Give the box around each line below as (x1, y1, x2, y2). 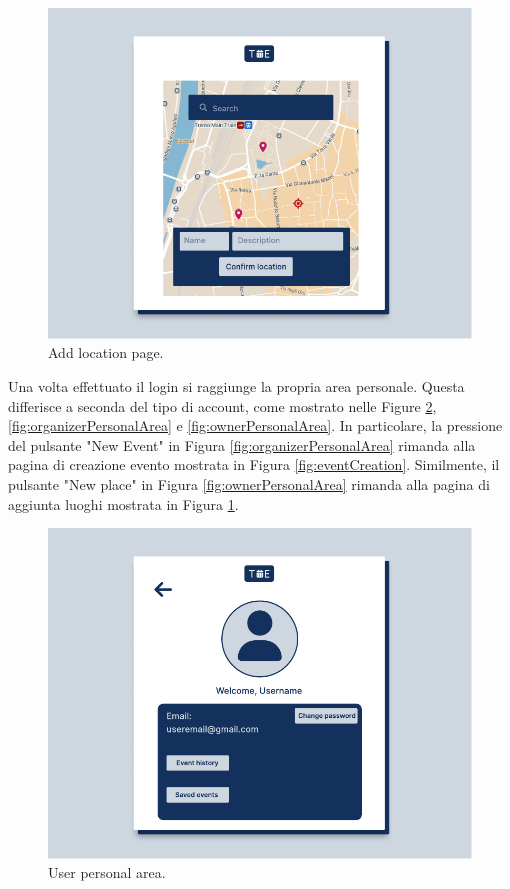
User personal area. (48, 862, 166, 883)
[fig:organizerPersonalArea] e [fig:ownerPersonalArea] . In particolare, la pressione (8, 415, 503, 436)
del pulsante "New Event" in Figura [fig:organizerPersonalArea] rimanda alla (8, 434, 476, 455)
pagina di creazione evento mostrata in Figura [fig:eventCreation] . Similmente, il (8, 454, 500, 475)
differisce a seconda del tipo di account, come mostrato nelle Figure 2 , (8, 395, 437, 416)
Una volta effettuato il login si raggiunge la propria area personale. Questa (8, 375, 465, 396)
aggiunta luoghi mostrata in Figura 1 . (8, 493, 239, 514)
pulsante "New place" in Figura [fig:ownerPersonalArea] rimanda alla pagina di (8, 473, 490, 494)
